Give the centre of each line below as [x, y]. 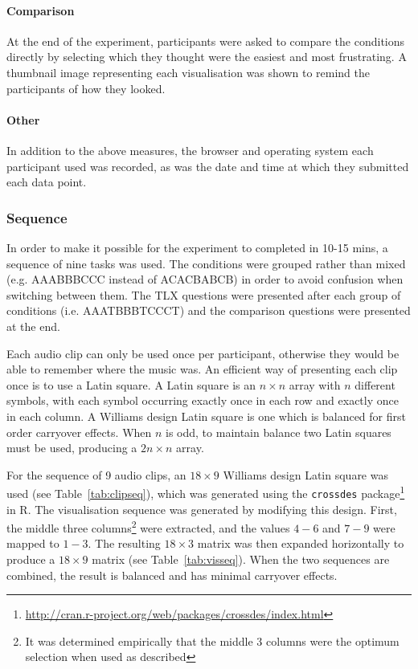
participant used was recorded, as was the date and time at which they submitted [208, 166]
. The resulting [124, 543]
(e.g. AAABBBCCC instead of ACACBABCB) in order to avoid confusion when [205, 279]
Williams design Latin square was [305, 474]
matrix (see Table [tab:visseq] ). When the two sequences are [241, 559]
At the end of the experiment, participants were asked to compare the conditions [206, 41]
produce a [31, 559]
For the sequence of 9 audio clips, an [96, 474]
